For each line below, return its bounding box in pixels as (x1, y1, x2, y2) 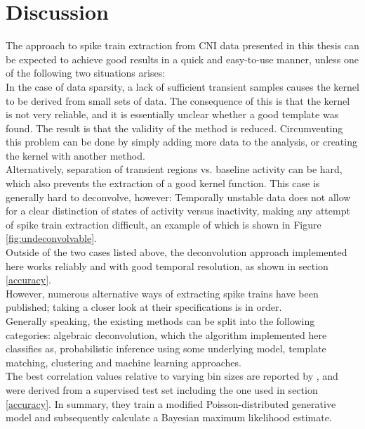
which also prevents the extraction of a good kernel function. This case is (6, 176, 320, 191)
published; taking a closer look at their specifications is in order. (6, 300, 282, 314)
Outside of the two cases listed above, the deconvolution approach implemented (6, 245, 347, 260)
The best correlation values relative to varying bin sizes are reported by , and (6, 369, 338, 383)
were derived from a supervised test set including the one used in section (6, 382, 318, 397)
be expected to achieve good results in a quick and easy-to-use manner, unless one (6, 51, 359, 66)
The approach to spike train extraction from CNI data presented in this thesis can (6, 38, 359, 53)
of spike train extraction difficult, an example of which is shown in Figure (6, 217, 321, 231)
